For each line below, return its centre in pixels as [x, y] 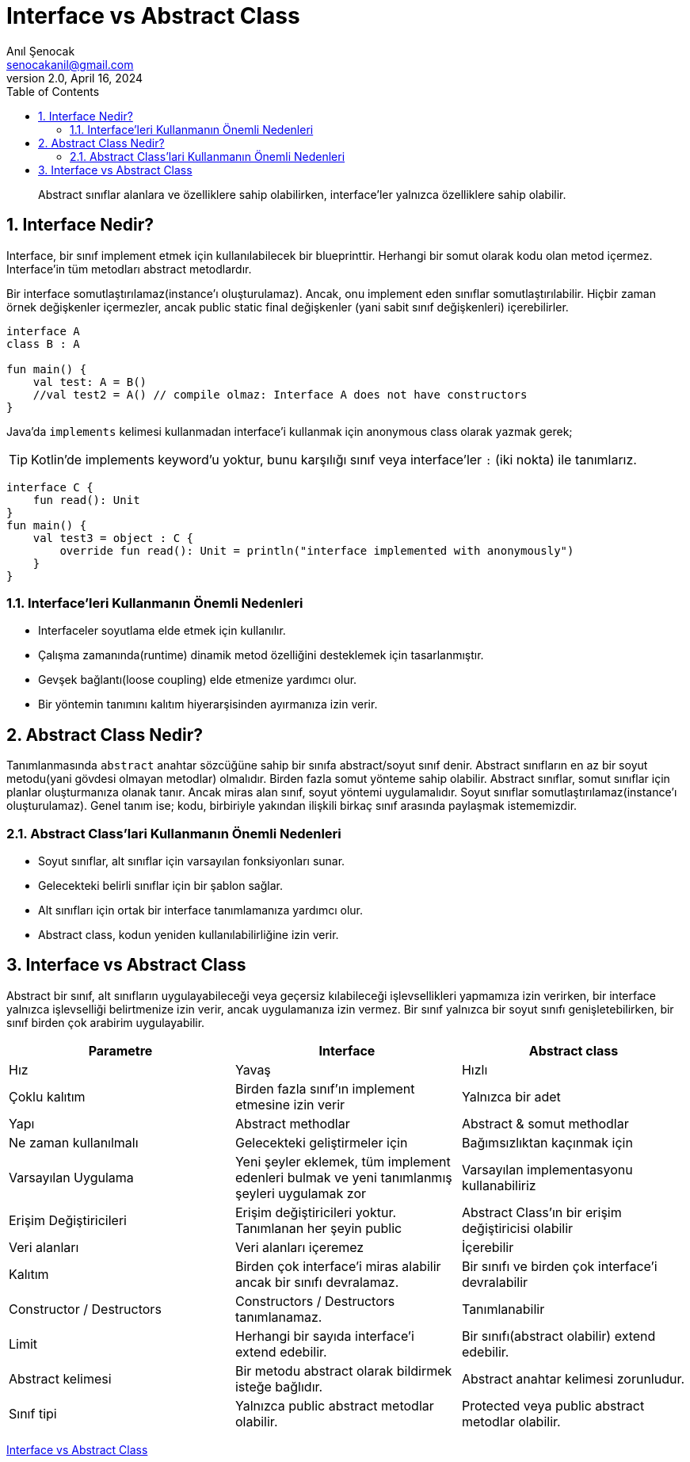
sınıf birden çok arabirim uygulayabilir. [106, 1022]
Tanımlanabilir [503, 1309]
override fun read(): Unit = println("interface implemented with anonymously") [317, 550]
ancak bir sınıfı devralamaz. [317, 1282]
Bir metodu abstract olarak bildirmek [343, 1370]
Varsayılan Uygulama [71, 1177]
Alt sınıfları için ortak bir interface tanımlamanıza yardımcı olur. [200, 910]
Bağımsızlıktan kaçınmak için [547, 1142]
